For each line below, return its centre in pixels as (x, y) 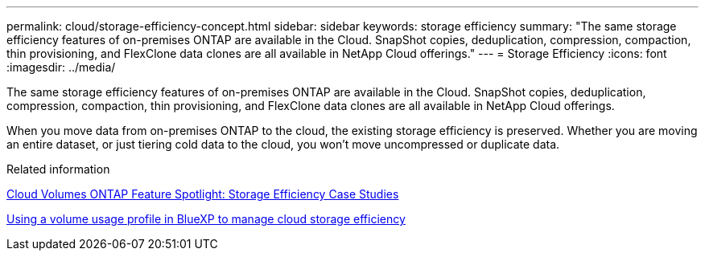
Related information (58, 169)
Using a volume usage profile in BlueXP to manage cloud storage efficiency (206, 219)
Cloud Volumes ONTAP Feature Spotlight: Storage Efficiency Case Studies (203, 194)
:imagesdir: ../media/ (61, 67)
